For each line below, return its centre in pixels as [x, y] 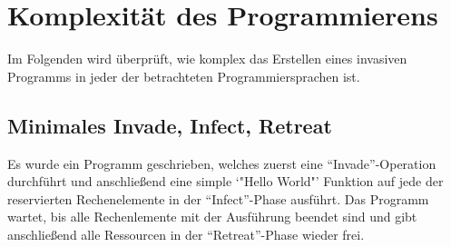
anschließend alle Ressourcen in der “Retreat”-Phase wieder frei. [186, 234]
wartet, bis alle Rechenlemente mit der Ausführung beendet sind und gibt [212, 217]
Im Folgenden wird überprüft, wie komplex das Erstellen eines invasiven [207, 59]
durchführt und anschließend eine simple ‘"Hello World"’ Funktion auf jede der [225, 181]
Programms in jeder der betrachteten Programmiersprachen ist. [184, 76]
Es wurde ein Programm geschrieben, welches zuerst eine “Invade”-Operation [222, 163]
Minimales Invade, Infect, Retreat [170, 125]
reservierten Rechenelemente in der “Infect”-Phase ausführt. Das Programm [218, 198]
